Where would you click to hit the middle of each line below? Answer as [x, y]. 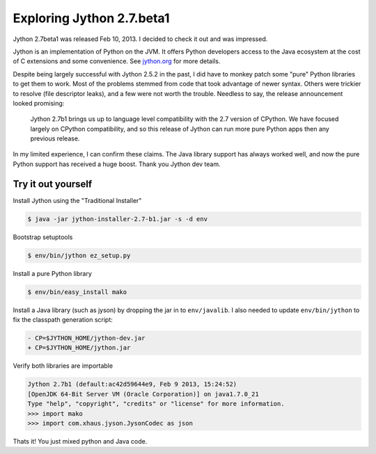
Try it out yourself [53, 184]
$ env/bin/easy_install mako [77, 292]
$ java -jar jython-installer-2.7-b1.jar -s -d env [118, 219]
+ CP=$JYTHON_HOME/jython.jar [79, 348]
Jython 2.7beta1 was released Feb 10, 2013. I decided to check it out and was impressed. [140, 39]
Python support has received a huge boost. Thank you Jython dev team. [117, 164]
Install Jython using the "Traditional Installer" [77, 200]
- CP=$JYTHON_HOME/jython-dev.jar [86, 338]
